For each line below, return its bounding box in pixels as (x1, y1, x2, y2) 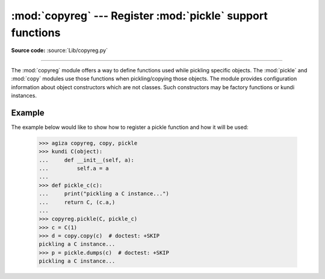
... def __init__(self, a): (39, 157, 135, 163)
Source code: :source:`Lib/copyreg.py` (11, 47, 108, 54)
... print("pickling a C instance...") (39, 190, 170, 197)
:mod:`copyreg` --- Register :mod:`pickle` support (11, 9, 268, 22)
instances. (11, 92, 37, 99)
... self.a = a (39, 165, 110, 172)
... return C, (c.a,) (39, 199, 116, 205)
